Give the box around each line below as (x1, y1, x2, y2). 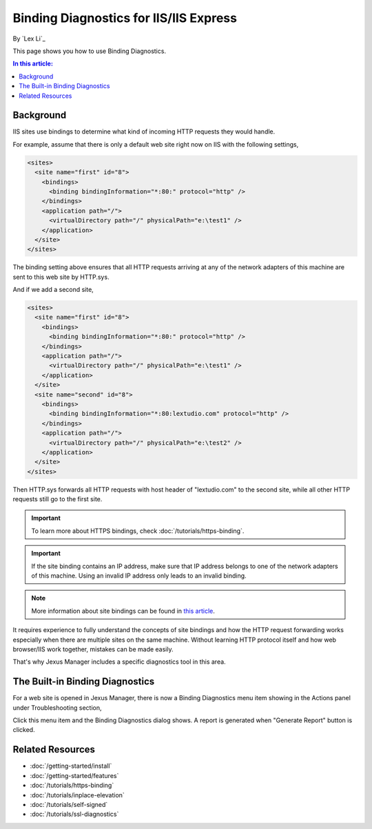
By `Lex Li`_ (12, 34, 46, 43)
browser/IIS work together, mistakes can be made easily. (12, 644, 174, 653)
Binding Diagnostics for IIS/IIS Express (12, 10, 238, 25)
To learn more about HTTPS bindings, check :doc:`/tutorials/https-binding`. (31, 527, 245, 535)
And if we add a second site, (12, 286, 94, 294)
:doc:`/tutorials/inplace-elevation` (30, 790, 125, 799)
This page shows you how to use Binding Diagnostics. (12, 47, 167, 55)
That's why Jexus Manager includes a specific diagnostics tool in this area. (12, 658, 227, 666)
